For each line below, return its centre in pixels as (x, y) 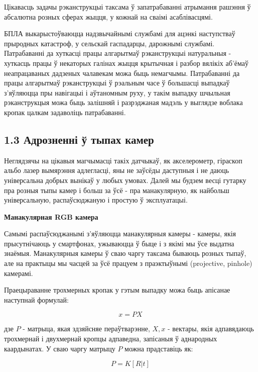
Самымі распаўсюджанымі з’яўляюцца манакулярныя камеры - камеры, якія (120, 234)
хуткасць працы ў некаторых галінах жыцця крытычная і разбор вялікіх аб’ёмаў (126, 63)
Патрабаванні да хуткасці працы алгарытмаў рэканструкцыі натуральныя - (118, 53)
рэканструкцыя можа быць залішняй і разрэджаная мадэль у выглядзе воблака (123, 102)
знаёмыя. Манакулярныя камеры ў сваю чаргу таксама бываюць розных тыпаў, (125, 253)
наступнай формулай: (36, 299)
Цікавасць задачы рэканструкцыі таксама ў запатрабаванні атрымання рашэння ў (127, 7)
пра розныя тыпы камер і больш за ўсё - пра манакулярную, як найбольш (117, 190)
